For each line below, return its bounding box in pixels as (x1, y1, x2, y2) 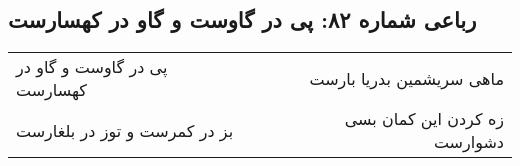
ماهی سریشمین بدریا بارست (309, 66, 504, 90)
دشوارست (433, 130, 504, 154)
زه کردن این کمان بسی (344, 107, 504, 131)
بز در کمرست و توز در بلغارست (16, 118, 234, 142)
